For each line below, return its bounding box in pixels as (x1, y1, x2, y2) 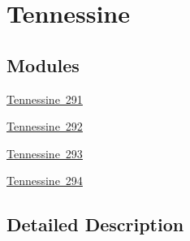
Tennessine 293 (6, 144, 83, 161)
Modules (6, 52, 80, 77)
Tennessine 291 (6, 90, 83, 107)
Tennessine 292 (6, 118, 83, 135)
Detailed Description (6, 212, 184, 237)
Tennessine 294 (6, 172, 83, 189)
